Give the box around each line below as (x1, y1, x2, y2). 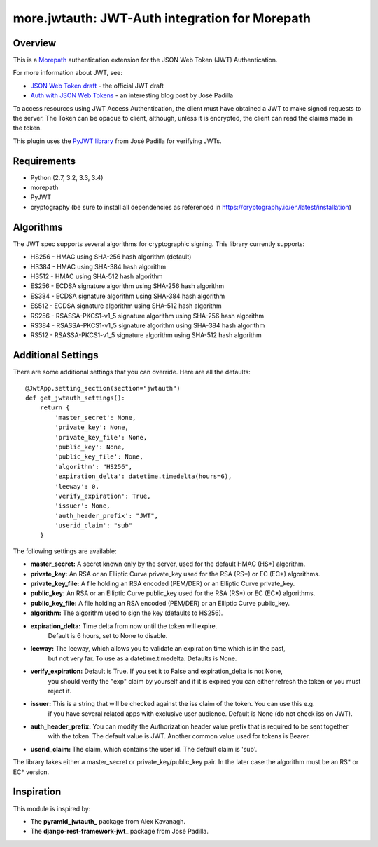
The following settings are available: (13, 547, 117, 555)
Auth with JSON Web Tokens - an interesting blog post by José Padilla (30, 91, 234, 100)
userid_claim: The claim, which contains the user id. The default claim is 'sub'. (30, 745, 258, 753)
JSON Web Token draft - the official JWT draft (30, 81, 164, 90)
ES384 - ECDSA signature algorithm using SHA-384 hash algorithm (30, 292, 225, 300)
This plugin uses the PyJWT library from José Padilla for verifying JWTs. (13, 137, 222, 145)
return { (39, 404, 70, 412)
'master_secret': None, (55, 414, 136, 421)
